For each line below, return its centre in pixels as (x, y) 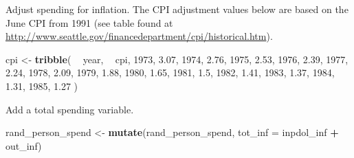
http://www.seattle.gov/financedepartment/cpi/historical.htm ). (139, 36)
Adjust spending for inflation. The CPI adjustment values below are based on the (177, 9)
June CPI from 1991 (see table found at (89, 22)
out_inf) (24, 145)
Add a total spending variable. (70, 109)
